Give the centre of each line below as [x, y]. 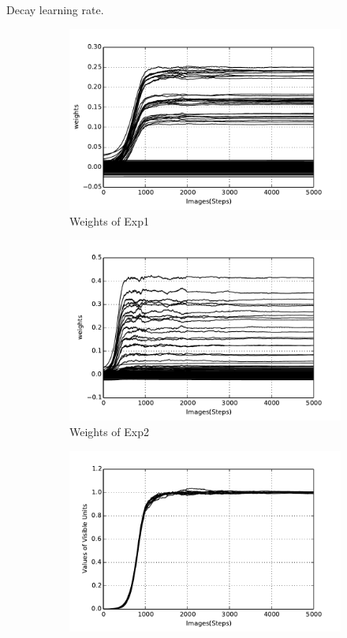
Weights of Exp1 [110, 220]
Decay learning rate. [55, 9]
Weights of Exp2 [110, 432]
